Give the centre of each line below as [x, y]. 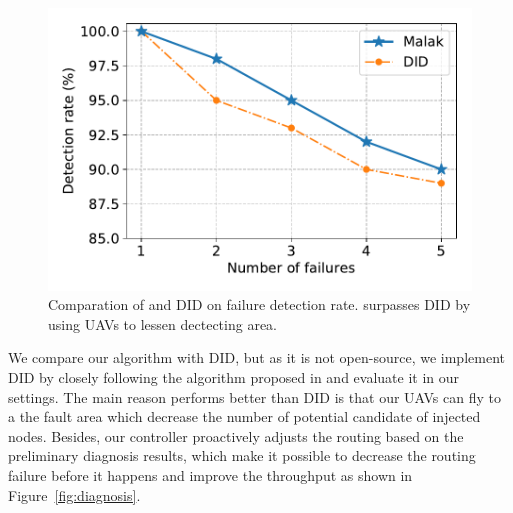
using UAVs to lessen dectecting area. [162, 323]
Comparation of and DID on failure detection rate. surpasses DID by [259, 304]
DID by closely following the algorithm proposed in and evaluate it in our [234, 377]
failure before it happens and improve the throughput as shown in [210, 475]
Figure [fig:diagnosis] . [74, 494]
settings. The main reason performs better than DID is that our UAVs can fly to [254, 396]
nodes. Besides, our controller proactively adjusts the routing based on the [236, 435]
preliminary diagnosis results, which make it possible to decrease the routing [242, 455]
